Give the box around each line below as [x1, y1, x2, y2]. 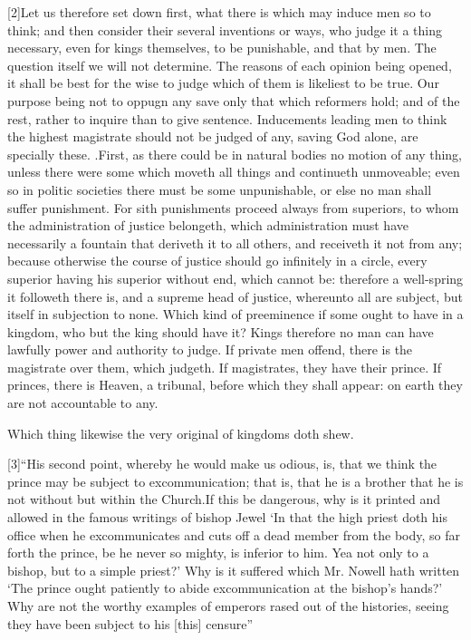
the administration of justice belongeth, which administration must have [7, 216, 409, 235]
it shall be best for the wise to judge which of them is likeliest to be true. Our [7, 73, 439, 92]
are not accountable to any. [7, 393, 159, 412]
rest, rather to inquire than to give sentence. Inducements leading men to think [7, 109, 447, 128]
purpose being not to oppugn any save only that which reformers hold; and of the [7, 91, 460, 110]
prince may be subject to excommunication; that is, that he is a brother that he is [7, 471, 464, 490]
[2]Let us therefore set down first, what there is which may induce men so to [7, 3, 431, 21]
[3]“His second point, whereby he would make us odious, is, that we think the [7, 454, 437, 473]
